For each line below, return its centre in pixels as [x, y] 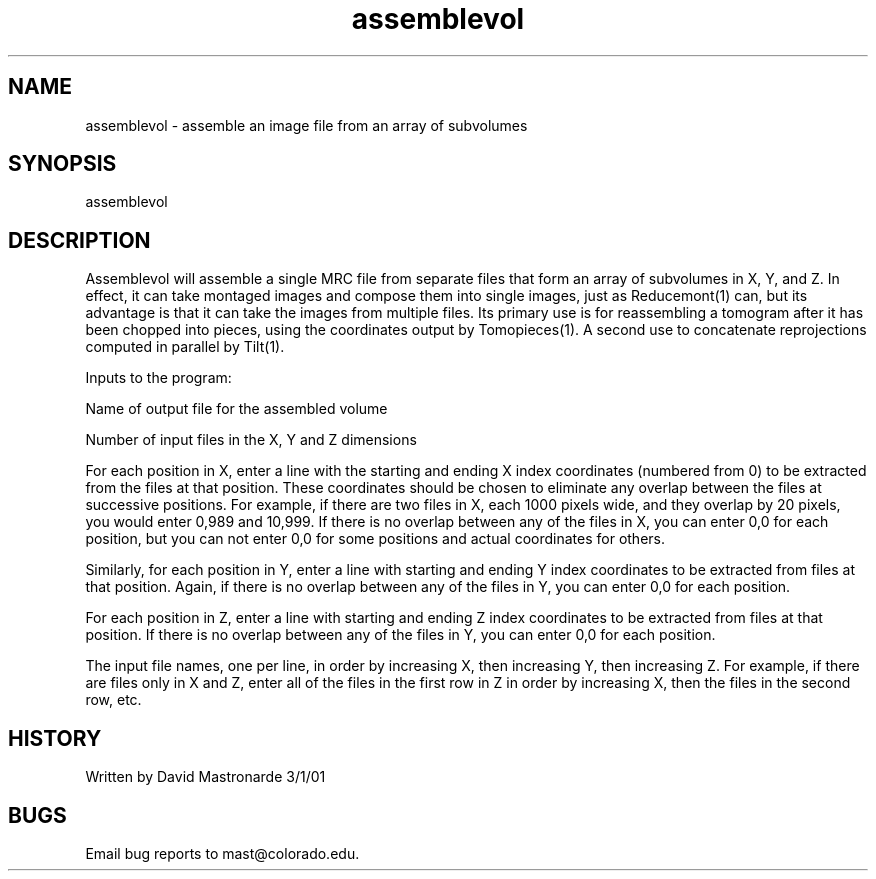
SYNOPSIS [62, 164]
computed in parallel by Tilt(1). [185, 347]
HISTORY [55, 738]
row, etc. [113, 700]
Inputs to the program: [158, 378]
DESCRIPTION [79, 240]
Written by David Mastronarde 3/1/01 [205, 777]
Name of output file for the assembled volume [236, 409]
